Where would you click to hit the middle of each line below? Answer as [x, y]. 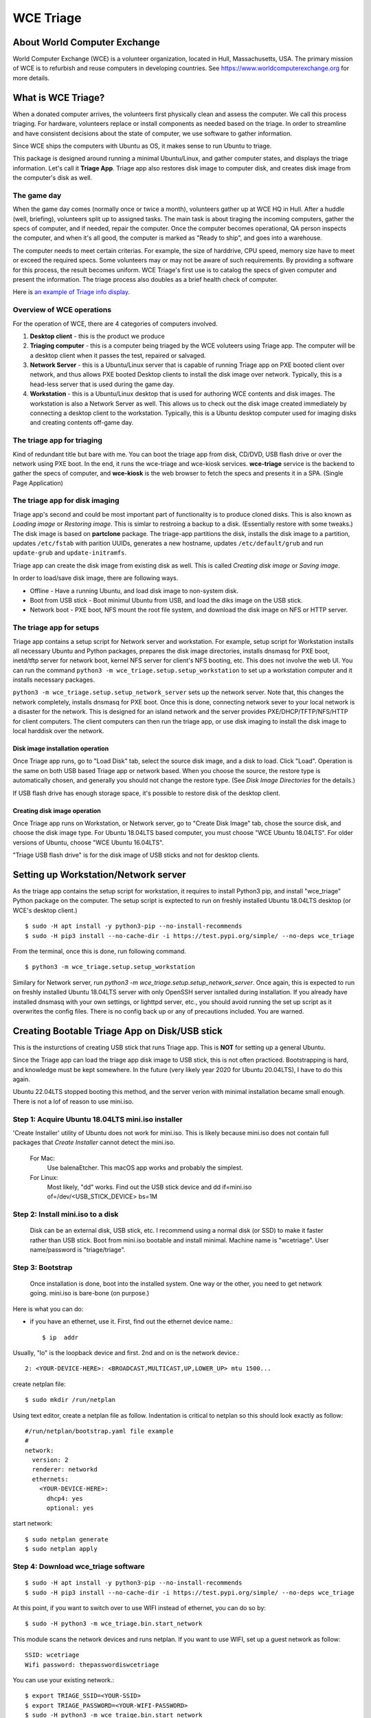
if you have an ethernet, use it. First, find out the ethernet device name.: [132, 1321]
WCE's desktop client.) [45, 910]
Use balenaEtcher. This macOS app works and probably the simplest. [145, 1168]
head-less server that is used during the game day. [102, 384]
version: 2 [50, 1460]
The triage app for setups [56, 627]
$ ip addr [60, 1337]
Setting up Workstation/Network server [100, 874]
